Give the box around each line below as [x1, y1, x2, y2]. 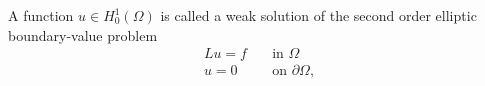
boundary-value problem [8, 24, 158, 45]
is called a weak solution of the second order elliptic [160, 5, 477, 25]
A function [8, 5, 74, 25]
